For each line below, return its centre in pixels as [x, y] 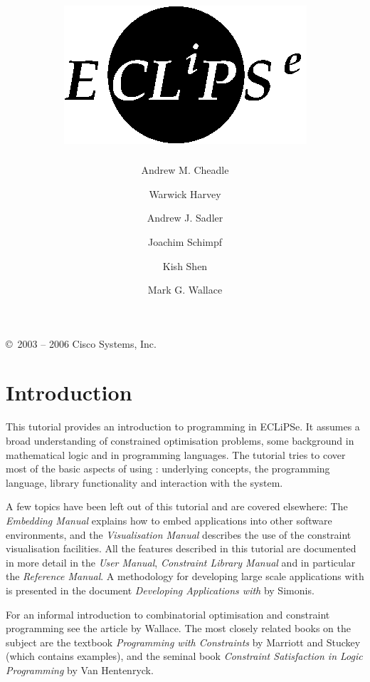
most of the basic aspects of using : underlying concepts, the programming [168, 469]
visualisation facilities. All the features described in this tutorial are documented [181, 548]
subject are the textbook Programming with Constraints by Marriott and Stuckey [183, 642]
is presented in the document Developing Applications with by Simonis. [160, 590]
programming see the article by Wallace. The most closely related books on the [178, 628]
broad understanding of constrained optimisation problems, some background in [180, 440]
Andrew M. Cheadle [185, 170]
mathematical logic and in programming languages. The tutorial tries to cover [176, 454]
